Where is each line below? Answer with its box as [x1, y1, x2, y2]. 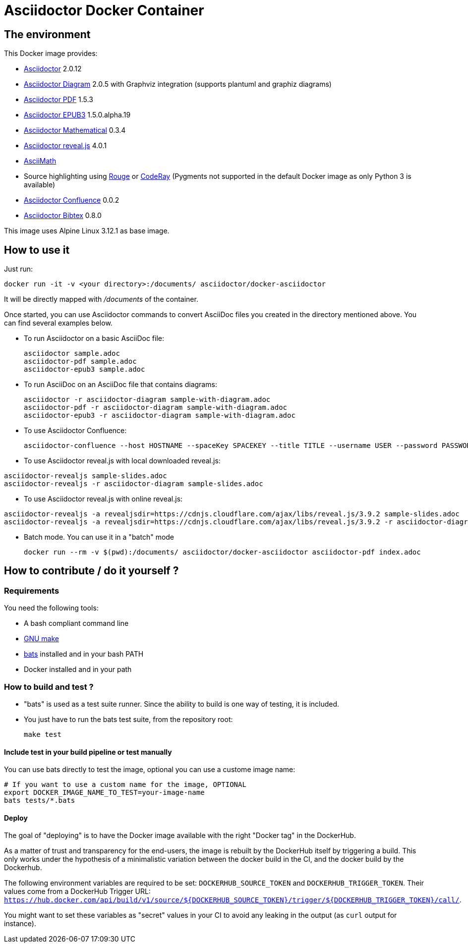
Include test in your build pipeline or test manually [4, 747, 172, 756]
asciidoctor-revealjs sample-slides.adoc [4, 472, 167, 480]
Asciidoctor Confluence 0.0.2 [24, 196, 119, 205]
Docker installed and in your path [24, 665, 132, 674]
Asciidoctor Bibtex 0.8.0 [24, 211, 102, 220]
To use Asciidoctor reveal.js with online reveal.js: [24, 495, 183, 503]
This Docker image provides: [4, 49, 98, 58]
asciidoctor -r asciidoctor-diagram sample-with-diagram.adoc [24, 395, 271, 404]
